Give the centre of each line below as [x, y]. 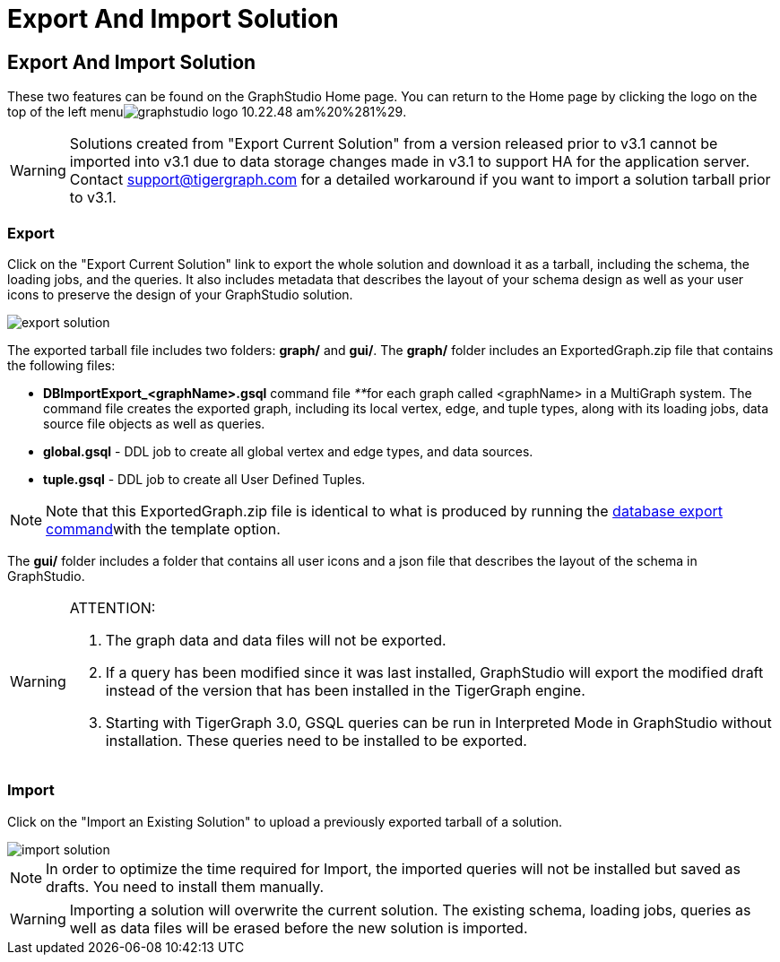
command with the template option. [163, 529]
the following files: [61, 365]
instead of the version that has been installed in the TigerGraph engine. [345, 690]
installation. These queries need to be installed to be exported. [316, 740]
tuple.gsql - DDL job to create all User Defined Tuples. [204, 479]
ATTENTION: [113, 607]
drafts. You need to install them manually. [185, 886]
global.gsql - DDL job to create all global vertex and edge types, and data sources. [288, 451]
